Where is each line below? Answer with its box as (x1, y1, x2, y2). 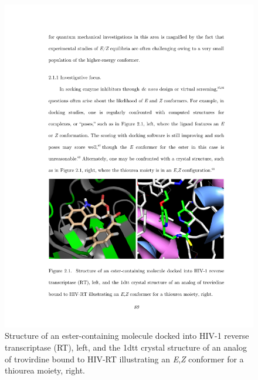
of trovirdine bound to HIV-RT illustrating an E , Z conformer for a (5, 352, 244, 365)
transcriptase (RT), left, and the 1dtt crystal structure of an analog (5, 341, 247, 354)
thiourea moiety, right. (5, 364, 85, 376)
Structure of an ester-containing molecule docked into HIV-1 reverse (5, 329, 249, 342)
